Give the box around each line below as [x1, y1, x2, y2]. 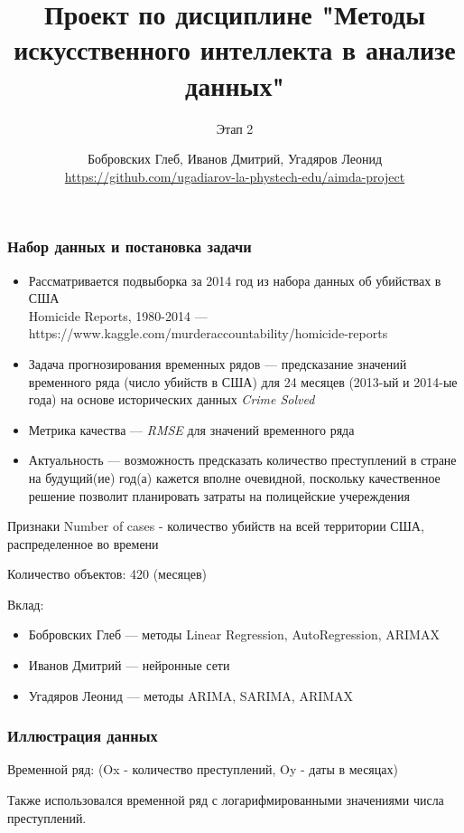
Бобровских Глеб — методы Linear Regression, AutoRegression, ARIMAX [28, 625, 440, 644]
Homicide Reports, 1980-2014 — [28, 306, 208, 325]
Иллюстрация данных [7, 724, 158, 747]
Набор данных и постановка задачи [7, 235, 252, 258]
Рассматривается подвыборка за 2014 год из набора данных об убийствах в [28, 270, 441, 289]
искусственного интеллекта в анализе [14, 31, 456, 68]
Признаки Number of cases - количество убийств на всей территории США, [7, 516, 424, 535]
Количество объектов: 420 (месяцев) [7, 564, 207, 583]
